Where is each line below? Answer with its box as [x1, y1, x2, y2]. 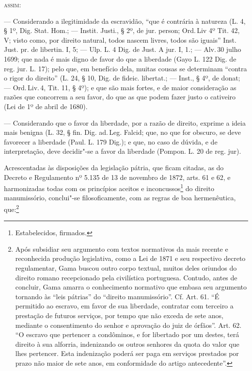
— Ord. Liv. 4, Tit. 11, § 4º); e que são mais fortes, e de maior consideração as [4, 82, 236, 92]
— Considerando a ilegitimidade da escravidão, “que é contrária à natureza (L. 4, [4, 16, 246, 26]
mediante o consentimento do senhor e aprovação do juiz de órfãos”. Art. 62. [15, 320, 242, 330]
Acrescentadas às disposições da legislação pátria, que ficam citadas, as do [4, 162, 224, 172]
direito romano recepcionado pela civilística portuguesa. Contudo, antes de [15, 272, 237, 282]
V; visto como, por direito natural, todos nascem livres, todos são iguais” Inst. [4, 34, 236, 45]
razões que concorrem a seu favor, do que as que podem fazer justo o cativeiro [4, 92, 236, 102]
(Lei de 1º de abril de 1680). [4, 101, 88, 111]
